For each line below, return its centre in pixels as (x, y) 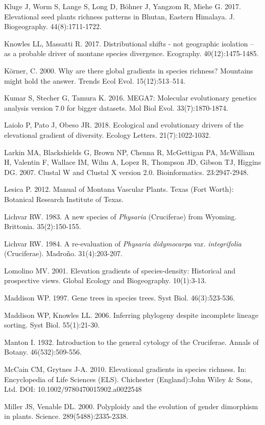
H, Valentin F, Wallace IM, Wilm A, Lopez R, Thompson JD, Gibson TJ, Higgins (133, 162)
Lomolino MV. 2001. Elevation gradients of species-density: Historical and (120, 270)
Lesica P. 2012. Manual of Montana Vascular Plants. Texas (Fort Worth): (119, 189)
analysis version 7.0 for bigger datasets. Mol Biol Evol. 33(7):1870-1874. (116, 107)
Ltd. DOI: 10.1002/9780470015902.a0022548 (73, 389)
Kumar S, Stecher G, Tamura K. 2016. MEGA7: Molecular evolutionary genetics (130, 98)
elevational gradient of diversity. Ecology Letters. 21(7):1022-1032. (107, 134)
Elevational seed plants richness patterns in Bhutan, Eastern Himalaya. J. (120, 16)
